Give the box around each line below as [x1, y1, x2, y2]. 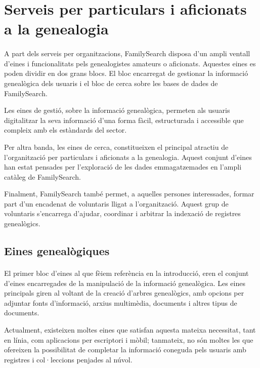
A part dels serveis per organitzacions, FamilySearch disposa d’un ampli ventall [4, 48, 250, 59]
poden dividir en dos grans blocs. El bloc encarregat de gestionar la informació [4, 68, 248, 78]
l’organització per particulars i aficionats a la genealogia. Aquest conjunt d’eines [4, 151, 252, 162]
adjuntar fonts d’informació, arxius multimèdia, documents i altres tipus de [4, 297, 237, 308]
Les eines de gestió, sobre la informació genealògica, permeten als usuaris [4, 105, 230, 115]
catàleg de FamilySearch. [4, 171, 81, 182]
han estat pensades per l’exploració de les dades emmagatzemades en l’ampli [4, 161, 242, 172]
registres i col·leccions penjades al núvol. [4, 354, 133, 364]
